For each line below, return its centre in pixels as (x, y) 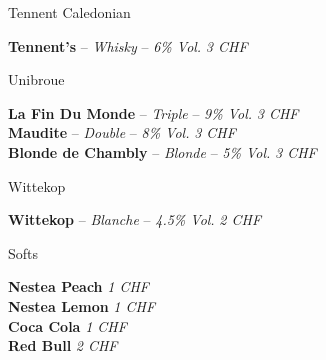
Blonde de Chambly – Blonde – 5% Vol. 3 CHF (162, 151)
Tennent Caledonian (69, 12)
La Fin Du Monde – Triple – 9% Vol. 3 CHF (153, 112)
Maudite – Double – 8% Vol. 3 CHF (122, 132)
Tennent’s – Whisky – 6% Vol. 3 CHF (128, 45)
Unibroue (36, 79)
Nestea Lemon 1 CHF (82, 305)
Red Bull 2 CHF (63, 345)
